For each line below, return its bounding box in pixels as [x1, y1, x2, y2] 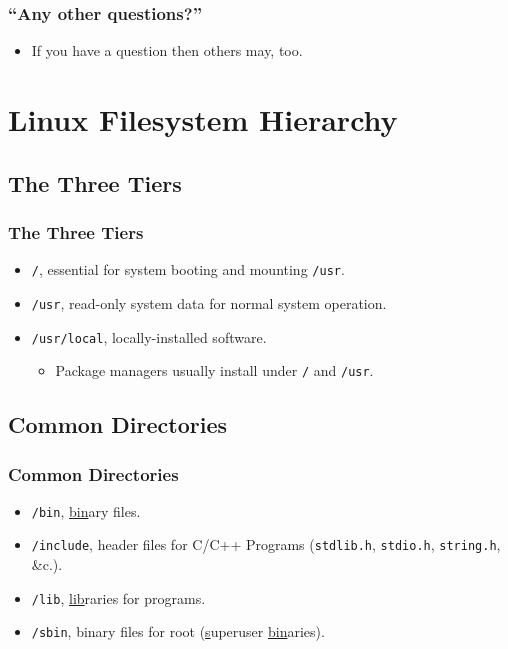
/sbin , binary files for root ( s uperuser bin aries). [31, 621, 325, 642]
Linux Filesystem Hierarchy [8, 99, 398, 139]
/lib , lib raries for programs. [31, 587, 206, 608]
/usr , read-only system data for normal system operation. [31, 292, 387, 313]
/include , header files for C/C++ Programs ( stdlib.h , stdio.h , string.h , [31, 534, 501, 555]
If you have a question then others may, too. [31, 40, 303, 61]
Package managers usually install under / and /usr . [55, 360, 374, 381]
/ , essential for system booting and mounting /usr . [31, 259, 345, 280]
